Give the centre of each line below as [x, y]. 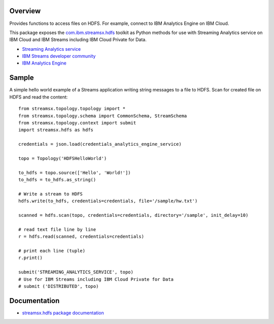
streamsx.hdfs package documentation [63, 313]
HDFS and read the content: [39, 97]
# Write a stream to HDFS [51, 194]
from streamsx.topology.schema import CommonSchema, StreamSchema [103, 116]
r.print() [30, 258]
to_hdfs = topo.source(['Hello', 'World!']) [75, 172]
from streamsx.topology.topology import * [72, 109]
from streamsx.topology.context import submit [77, 123]
